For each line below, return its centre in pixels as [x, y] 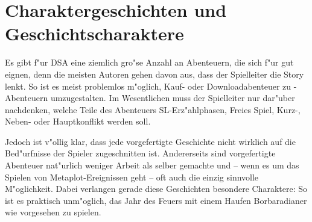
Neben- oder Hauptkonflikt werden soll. [78, 121]
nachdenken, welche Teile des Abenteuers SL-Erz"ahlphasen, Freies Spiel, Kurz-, [153, 109]
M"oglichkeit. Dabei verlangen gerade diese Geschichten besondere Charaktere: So [156, 189]
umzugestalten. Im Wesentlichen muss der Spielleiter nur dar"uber [173, 98]
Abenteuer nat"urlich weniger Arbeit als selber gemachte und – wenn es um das [152, 165]
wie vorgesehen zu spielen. [53, 212]
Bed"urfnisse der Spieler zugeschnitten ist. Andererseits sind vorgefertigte [140, 153]
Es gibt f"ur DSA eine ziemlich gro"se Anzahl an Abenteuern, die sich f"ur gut [149, 62]
